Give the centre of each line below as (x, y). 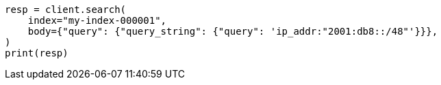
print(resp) (37, 53)
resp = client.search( (66, 10)
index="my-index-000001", (97, 20)
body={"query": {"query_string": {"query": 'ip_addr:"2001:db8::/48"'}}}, (233, 31)
